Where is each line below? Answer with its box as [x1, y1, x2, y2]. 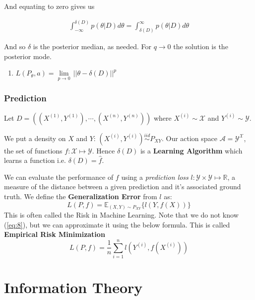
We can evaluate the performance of [4, 171, 114, 182]
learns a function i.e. [4, 155, 66, 165]
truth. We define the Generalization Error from [4, 191, 157, 201]
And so [4, 41, 26, 51]
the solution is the [173, 41, 228, 51]
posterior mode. [4, 51, 52, 61]
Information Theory [4, 277, 143, 298]
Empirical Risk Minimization [4, 229, 105, 239]
